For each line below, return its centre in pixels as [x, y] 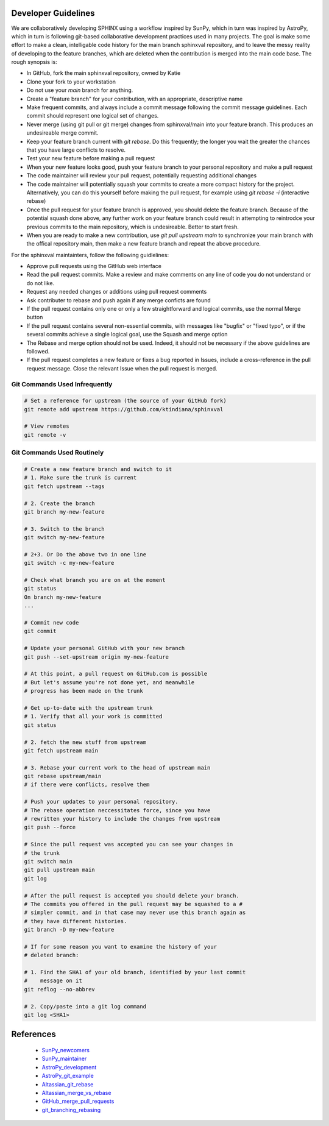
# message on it [53, 981]
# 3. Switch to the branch [64, 529]
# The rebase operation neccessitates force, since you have [117, 810]
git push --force [50, 827]
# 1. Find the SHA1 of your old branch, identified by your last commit [135, 972]
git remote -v [45, 435]
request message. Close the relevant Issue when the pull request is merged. [122, 368]
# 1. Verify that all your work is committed [93, 717]
